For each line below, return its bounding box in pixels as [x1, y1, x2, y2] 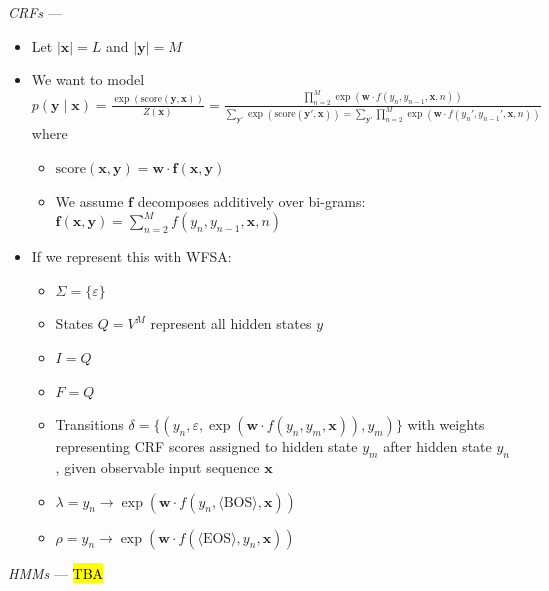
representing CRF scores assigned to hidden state [55, 436, 358, 457]
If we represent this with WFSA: [31, 246, 232, 267]
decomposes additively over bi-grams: [137, 190, 366, 211]
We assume [55, 190, 124, 211]
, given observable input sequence [55, 456, 260, 477]
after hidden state [383, 436, 492, 457]
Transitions [55, 414, 124, 435]
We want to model [31, 69, 145, 90]
